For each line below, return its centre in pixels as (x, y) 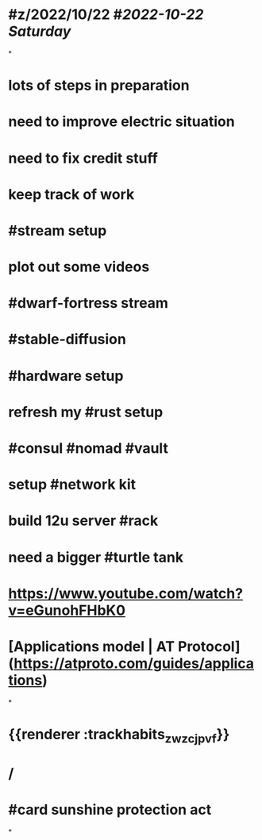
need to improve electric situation (122, 122)
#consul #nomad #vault (89, 448)
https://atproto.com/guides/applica (134, 663)
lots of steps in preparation (99, 86)
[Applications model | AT (92, 646)
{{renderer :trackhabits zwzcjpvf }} (119, 736)
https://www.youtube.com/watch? (126, 593)
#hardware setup (66, 376)
